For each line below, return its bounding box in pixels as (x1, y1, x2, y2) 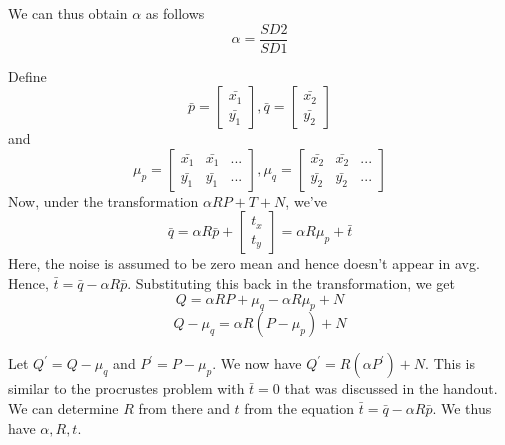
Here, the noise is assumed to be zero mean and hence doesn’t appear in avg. (8, 253, 480, 274)
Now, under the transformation (8, 190, 199, 211)
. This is (425, 353, 476, 374)
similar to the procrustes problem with (8, 378, 245, 399)
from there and (138, 398, 230, 419)
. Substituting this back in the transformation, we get (127, 273, 456, 294)
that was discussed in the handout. (284, 378, 498, 399)
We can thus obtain (8, 3, 128, 23)
